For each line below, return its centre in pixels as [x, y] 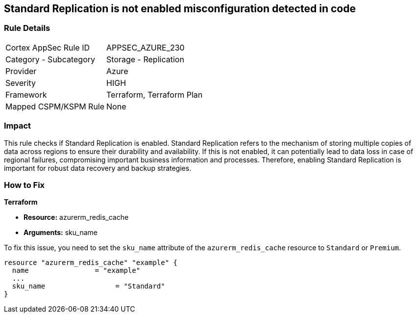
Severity [21, 83]
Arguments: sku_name [61, 233]
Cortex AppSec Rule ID [48, 47]
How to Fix [25, 185]
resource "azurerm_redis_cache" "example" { [91, 263]
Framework [26, 94]
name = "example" [76, 271]
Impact [18, 126]
